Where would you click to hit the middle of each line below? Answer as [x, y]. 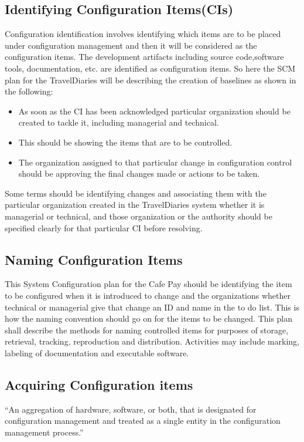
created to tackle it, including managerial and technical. [119, 122]
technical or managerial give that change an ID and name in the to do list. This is [152, 307]
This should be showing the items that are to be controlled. [125, 142]
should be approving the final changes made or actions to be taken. [139, 173]
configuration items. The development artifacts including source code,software [144, 57]
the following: [29, 91]
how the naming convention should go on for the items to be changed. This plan [149, 318]
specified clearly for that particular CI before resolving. [104, 227]
